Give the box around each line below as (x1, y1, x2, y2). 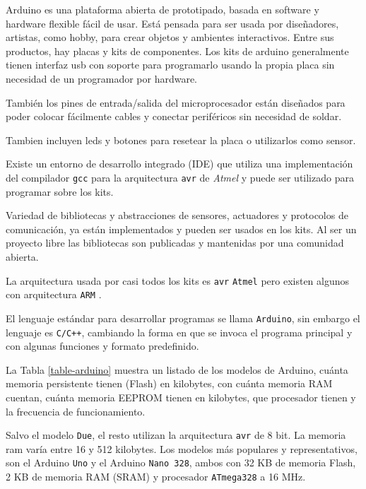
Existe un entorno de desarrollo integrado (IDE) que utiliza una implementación (6, 156, 353, 171)
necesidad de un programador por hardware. (6, 71, 198, 86)
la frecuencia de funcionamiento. (6, 403, 146, 418)
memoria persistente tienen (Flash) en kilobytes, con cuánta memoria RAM (6, 376, 333, 391)
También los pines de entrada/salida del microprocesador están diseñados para (6, 95, 346, 110)
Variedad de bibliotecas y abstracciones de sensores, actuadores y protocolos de (6, 208, 348, 223)
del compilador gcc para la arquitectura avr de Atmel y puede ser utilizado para (6, 170, 354, 184)
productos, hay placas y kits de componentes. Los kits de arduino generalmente (6, 43, 349, 58)
